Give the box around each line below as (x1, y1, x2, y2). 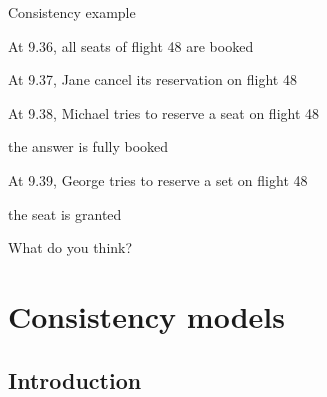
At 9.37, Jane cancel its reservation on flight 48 (8, 69, 297, 90)
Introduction (8, 364, 142, 395)
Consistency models (8, 295, 285, 336)
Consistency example (8, 2, 136, 22)
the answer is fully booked (8, 136, 169, 157)
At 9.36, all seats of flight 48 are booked (8, 35, 254, 56)
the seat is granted (8, 203, 122, 224)
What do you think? (8, 237, 133, 258)
